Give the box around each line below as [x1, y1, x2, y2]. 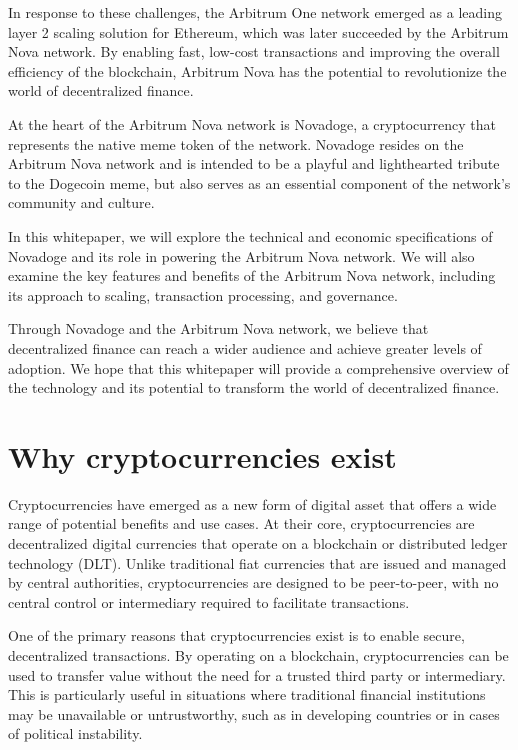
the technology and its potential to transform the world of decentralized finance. [8, 377, 500, 398]
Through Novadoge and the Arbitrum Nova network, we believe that [8, 318, 429, 339]
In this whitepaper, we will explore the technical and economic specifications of [8, 225, 493, 246]
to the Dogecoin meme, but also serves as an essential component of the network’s [8, 172, 511, 193]
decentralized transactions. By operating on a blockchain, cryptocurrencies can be [8, 644, 509, 665]
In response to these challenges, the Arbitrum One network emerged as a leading [8, 2, 503, 22]
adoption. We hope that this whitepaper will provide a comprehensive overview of [8, 357, 509, 378]
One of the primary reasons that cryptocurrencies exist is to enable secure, [8, 625, 465, 646]
